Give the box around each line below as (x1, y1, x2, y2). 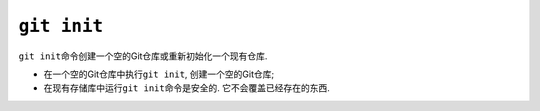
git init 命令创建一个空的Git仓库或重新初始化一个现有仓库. (18, 50, 268, 62)
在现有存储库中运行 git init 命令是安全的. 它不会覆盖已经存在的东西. (43, 82, 330, 94)
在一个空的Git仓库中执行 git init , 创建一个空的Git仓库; (43, 68, 275, 80)
